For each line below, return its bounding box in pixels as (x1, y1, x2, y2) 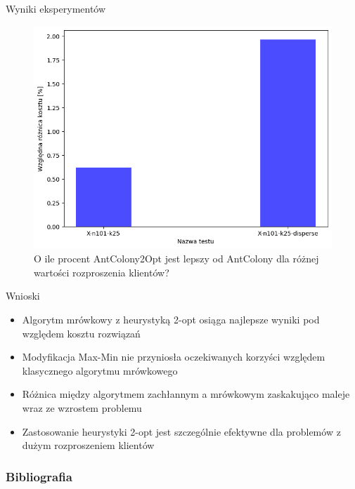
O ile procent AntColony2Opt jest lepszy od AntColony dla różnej (34, 251, 319, 266)
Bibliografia (6, 467, 72, 485)
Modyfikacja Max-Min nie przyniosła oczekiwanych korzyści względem (22, 349, 325, 364)
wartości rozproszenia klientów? (34, 264, 169, 279)
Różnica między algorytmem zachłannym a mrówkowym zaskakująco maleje (22, 387, 350, 401)
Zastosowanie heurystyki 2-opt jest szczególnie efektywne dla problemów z (22, 424, 341, 438)
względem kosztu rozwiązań (22, 326, 141, 340)
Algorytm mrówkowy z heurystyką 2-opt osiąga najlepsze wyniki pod (22, 312, 320, 326)
